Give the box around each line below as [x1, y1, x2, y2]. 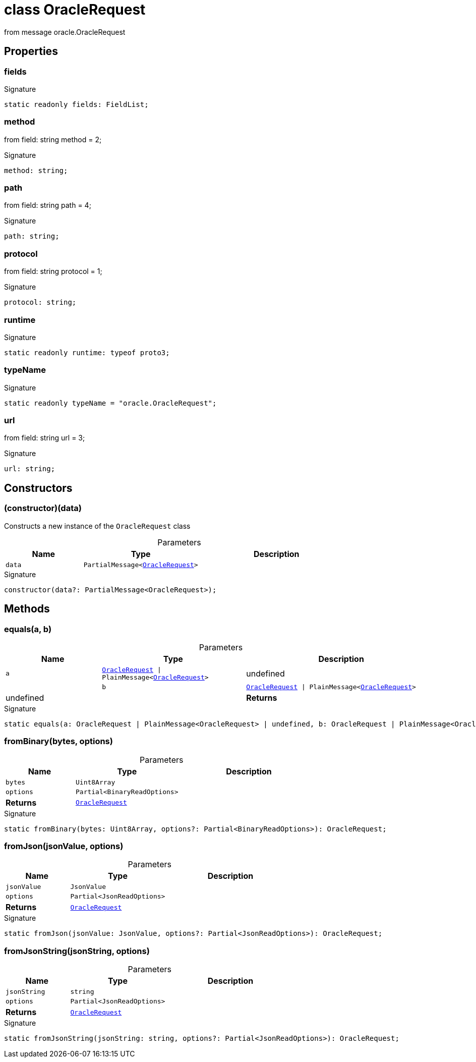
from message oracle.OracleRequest [4, 27, 126, 36]
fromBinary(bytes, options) [4, 736, 113, 747]
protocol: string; [4, 298, 77, 307]
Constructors [4, 481, 73, 494]
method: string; [4, 166, 68, 175]
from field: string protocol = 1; [4, 267, 102, 276]
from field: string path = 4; [4, 201, 91, 210]
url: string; [4, 465, 55, 473]
